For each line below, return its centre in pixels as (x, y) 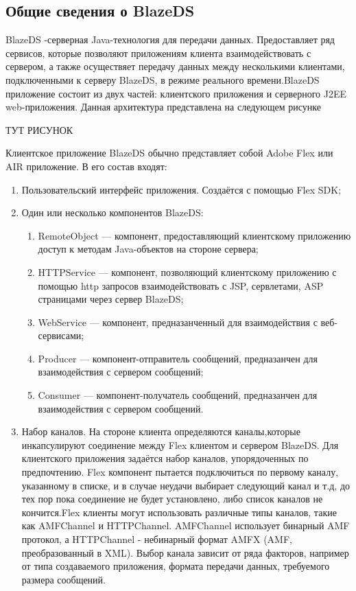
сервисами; (61, 335)
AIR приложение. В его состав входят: (86, 166)
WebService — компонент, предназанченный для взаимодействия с (178, 322)
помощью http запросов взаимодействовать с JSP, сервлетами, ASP (181, 285)
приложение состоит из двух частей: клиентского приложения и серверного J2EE (176, 93)
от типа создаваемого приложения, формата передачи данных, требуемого (176, 566)
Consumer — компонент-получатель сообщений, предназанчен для (178, 395)
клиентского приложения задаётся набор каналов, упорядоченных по (165, 458)
